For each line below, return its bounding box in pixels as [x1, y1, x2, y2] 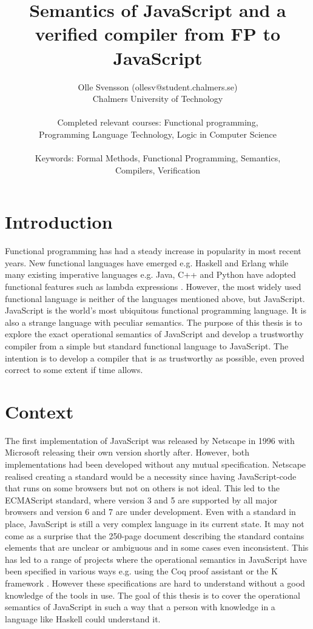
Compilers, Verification [115, 163, 201, 176]
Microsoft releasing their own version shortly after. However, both [5, 446, 250, 459]
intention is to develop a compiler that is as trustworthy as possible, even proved [5, 351, 305, 364]
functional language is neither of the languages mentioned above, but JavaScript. [5, 292, 305, 304]
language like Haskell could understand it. [5, 612, 161, 625]
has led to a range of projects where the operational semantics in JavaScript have [5, 553, 307, 565]
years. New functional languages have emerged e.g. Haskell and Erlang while [5, 256, 289, 269]
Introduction [5, 209, 113, 234]
